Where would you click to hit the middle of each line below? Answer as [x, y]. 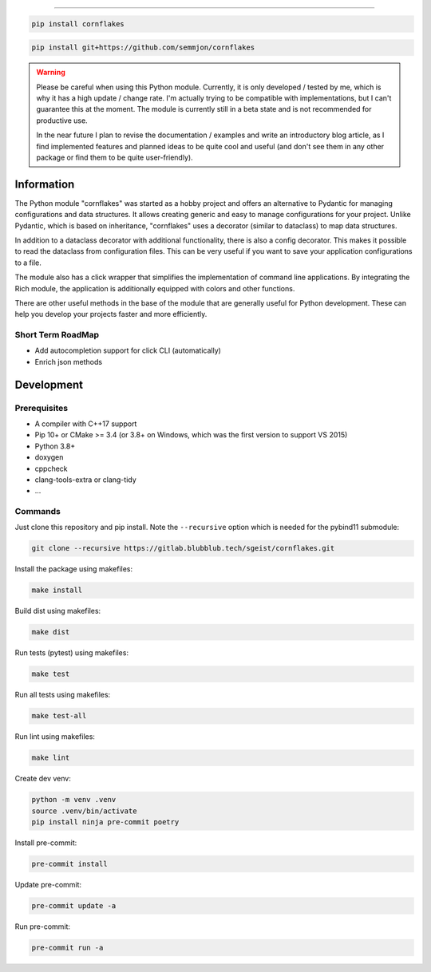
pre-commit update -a [74, 906]
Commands [38, 512]
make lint [51, 758]
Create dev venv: [43, 779]
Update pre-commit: [48, 885]
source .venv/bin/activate [84, 811]
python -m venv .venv [74, 800]
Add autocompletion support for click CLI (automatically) [128, 350]
